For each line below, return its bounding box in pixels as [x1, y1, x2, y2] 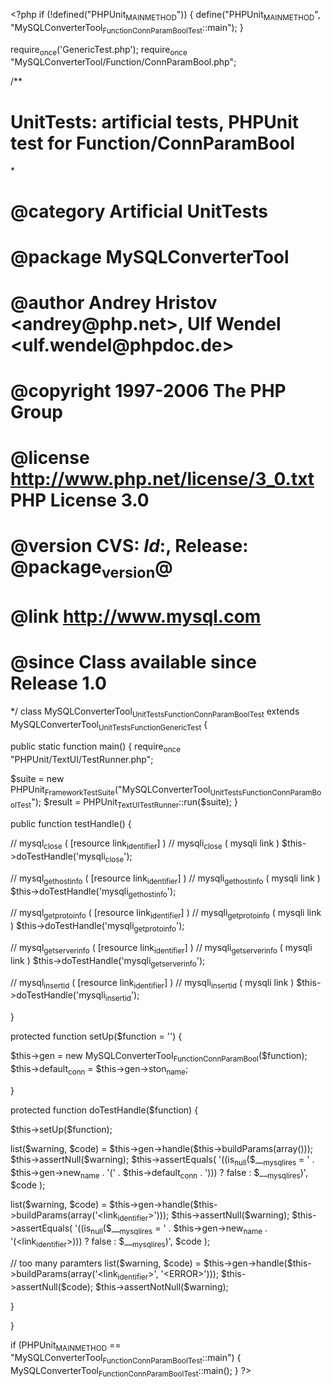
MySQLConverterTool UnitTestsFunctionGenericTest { [10, 718, 208, 733]
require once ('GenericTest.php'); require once [10, 43, 188, 58]
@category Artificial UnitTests [10, 200, 268, 223]
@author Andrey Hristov [10, 291, 218, 314]
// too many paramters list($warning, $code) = [10, 1257, 202, 1269]
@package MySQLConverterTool [10, 245, 290, 268]
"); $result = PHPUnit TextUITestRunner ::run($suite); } [31, 796, 238, 811]
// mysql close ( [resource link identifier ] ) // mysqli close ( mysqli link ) [10, 837, 280, 851]
